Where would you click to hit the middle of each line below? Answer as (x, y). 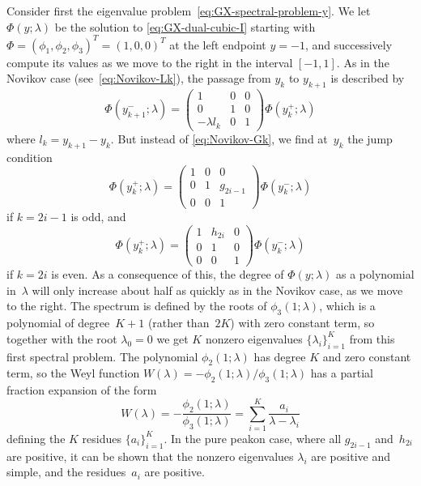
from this (372, 338)
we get (172, 338)
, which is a (347, 306)
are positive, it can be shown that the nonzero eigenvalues (150, 456)
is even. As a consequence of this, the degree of (168, 274)
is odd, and (98, 217)
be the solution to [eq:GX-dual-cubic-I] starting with (185, 26)
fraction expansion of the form (82, 390)
